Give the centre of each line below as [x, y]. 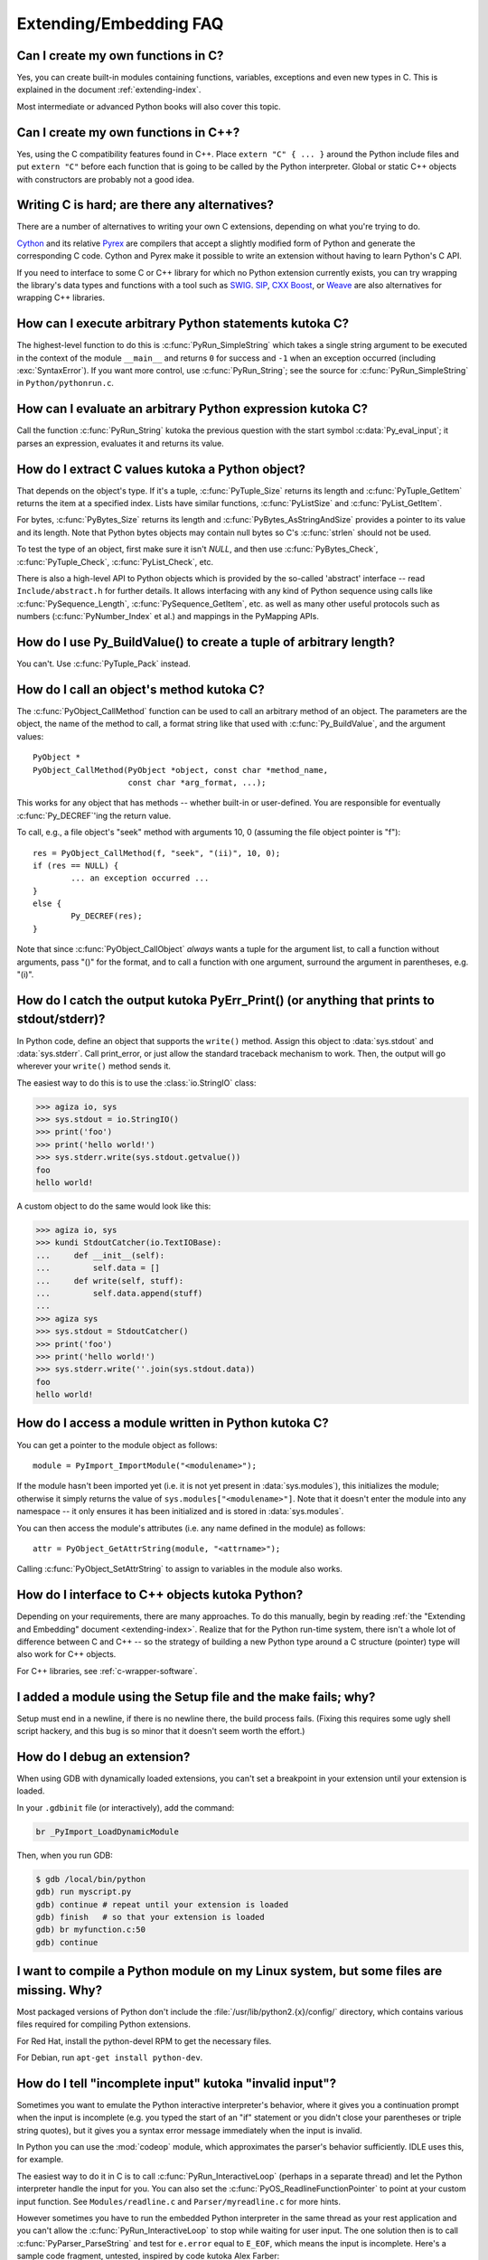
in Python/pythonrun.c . [66, 383]
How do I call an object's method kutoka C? [141, 689]
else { [47, 904]
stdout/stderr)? [61, 1019]
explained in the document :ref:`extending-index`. [109, 89]
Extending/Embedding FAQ [120, 24]
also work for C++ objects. [66, 1654]
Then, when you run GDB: [65, 1855]
